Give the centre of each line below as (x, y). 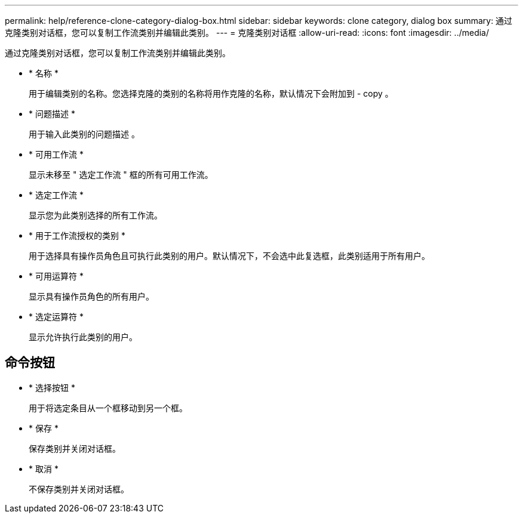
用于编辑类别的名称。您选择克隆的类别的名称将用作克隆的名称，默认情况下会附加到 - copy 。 (211, 93)
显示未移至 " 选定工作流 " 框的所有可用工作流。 (121, 175)
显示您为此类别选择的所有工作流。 (96, 215)
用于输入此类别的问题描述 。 (84, 134)
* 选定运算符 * (56, 317)
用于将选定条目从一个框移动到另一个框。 (108, 408)
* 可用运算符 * (56, 276)
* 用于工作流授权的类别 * (77, 235)
